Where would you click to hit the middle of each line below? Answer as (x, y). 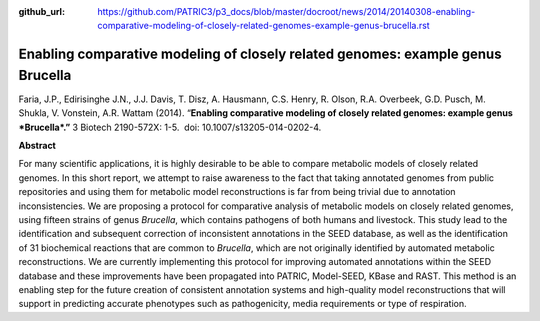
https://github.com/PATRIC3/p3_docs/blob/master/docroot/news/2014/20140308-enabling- (286, 11)
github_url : (41, 11)
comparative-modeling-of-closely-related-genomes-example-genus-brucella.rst (263, 26)
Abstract (37, 146)
